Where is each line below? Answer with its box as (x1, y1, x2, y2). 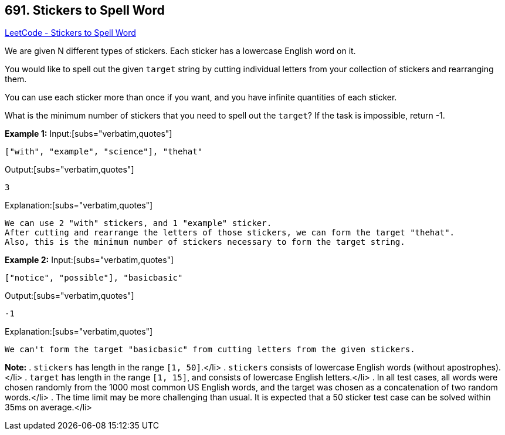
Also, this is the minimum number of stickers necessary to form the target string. (5, 237, 405, 247)
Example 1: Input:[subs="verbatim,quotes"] (5, 129, 172, 139)
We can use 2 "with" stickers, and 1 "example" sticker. (5, 218, 272, 228)
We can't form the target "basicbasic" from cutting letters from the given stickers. (5, 345, 415, 355)
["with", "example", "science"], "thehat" (5, 147, 203, 157)
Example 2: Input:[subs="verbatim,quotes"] (5, 255, 174, 265)
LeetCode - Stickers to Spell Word (5, 28, 136, 38)
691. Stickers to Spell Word (5, 3, 165, 18)
